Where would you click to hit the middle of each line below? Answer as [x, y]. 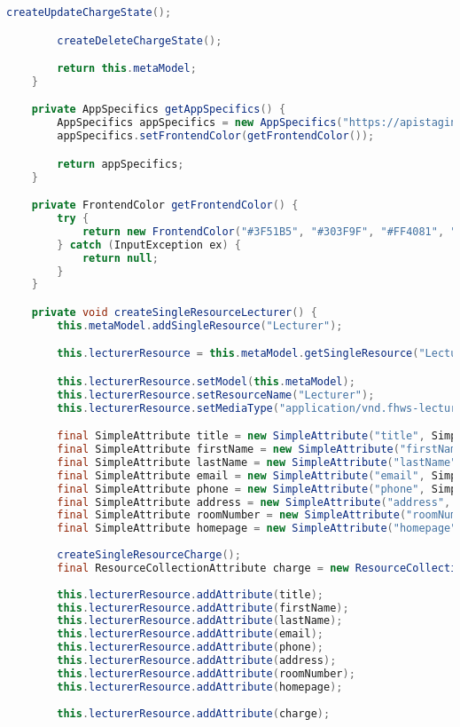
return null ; [120, 258]
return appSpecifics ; [121, 164]
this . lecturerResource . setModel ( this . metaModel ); [206, 381]
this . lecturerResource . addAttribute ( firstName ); [203, 608]
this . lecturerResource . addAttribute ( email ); [191, 634]
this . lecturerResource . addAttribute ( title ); [191, 594]
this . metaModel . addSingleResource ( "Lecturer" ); [200, 325]
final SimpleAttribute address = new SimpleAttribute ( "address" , [254, 502]
